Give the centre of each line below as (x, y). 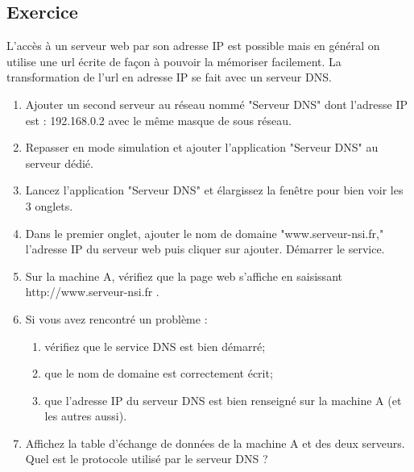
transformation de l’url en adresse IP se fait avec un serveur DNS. (169, 77)
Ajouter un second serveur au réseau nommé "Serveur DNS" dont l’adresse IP (217, 104)
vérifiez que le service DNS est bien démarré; (155, 346)
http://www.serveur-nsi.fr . (92, 292)
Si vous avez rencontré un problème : (116, 318)
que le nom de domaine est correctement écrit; (159, 373)
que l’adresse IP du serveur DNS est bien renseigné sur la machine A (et (223, 400)
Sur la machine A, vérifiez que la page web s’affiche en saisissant (184, 276)
